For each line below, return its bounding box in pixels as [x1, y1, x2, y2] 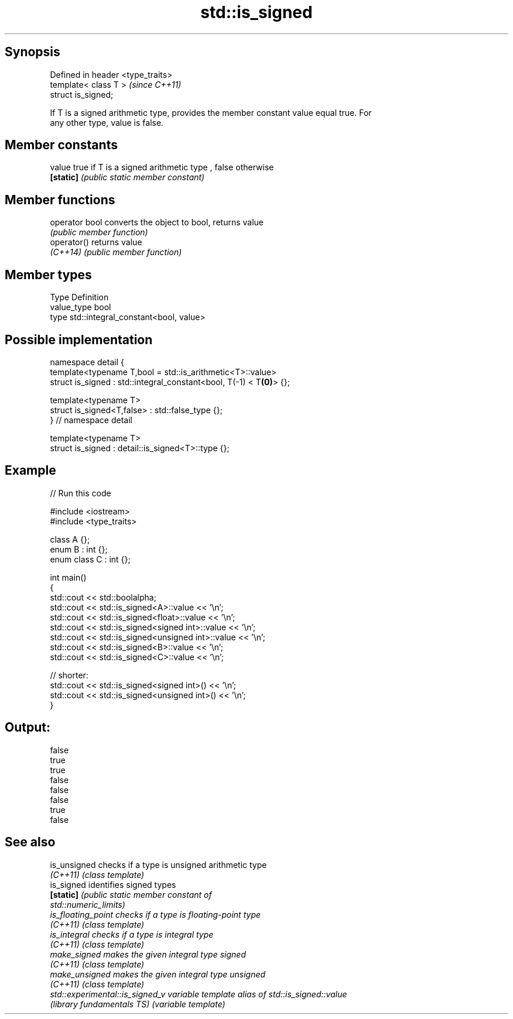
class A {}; [50, 534, 90, 544]
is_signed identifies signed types [50, 879, 176, 890]
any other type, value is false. [50, 117, 164, 128]
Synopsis [5, 44, 60, 60]
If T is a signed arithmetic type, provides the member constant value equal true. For [50, 107, 372, 118]
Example [5, 463, 56, 478]
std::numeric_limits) [50, 899, 125, 910]
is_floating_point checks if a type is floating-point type [50, 909, 261, 919]
